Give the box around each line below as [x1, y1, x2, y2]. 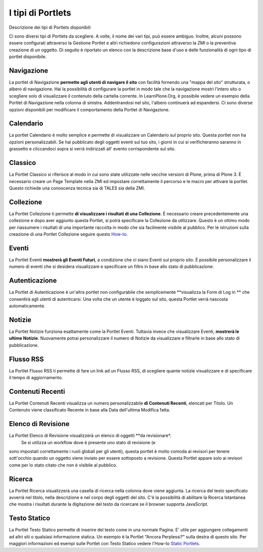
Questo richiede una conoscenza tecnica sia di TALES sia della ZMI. [9, 185, 145, 191]
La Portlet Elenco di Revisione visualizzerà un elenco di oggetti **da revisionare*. [9, 432, 171, 439]
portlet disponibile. [9, 54, 47, 60]
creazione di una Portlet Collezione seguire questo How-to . [9, 231, 128, 237]
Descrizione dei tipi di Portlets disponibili [9, 24, 91, 30]
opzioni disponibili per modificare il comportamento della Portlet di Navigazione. [9, 106, 170, 112]
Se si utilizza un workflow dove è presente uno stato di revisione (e [21, 439, 156, 445]
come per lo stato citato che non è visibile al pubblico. [9, 462, 118, 468]
